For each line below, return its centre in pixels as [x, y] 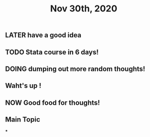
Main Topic [23, 120]
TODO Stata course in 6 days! [52, 52]
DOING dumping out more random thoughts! [75, 69]
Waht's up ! [23, 86]
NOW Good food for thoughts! [53, 103]
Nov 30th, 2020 [84, 9]
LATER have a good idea [43, 35]
